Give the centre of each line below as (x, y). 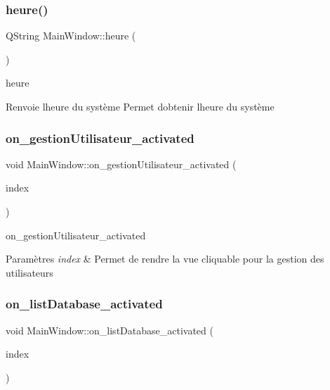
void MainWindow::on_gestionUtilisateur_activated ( (121, 164)
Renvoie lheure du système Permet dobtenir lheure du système (140, 106)
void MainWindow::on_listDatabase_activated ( (110, 330)
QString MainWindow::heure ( (71, 36)
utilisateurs (29, 272)
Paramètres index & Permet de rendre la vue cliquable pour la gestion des (165, 259)
